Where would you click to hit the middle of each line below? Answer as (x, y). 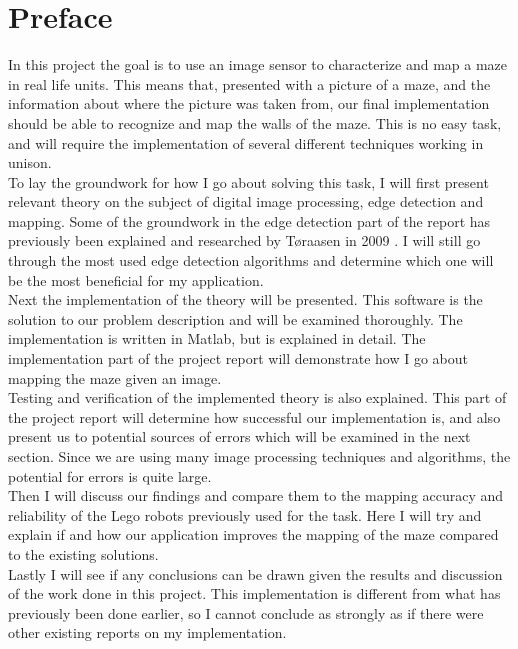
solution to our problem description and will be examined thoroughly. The (235, 318)
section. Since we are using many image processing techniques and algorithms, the (259, 456)
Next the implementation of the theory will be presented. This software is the (245, 299)
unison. (30, 162)
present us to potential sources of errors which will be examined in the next (239, 436)
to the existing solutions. (83, 553)
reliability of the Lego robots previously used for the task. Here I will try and (245, 514)
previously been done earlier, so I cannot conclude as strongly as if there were (246, 612)
